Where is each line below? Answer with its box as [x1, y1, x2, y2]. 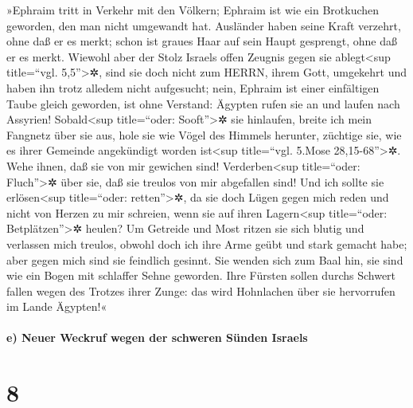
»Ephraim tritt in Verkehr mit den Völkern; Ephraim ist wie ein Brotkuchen [6, 2, 380, 18]
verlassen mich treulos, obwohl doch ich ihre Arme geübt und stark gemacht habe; [6, 235, 407, 252]
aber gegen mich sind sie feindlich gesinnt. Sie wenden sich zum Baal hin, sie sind [6, 251, 403, 268]
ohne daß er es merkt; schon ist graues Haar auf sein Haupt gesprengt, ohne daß [6, 33, 398, 49]
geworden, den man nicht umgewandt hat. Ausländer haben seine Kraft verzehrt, [6, 17, 401, 33]
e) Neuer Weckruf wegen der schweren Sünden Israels [6, 329, 308, 346]
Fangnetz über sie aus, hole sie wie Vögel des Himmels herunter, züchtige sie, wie [6, 126, 402, 143]
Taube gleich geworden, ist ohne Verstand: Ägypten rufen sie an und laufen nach [6, 95, 400, 112]
